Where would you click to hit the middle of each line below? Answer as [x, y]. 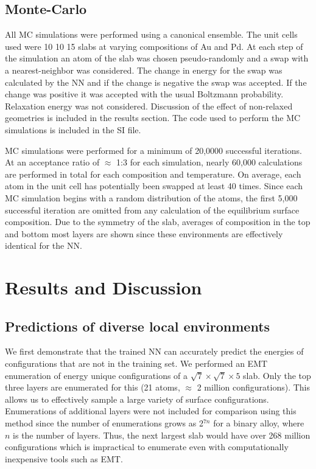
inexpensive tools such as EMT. [64, 458]
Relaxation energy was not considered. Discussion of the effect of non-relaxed [149, 106]
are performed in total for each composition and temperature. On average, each [153, 174]
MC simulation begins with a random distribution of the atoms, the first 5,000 [151, 197]
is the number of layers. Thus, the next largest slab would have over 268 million [162, 435]
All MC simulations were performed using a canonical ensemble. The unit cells [151, 34]
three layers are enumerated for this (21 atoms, [93, 387]
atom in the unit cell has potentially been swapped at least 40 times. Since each [154, 186]
